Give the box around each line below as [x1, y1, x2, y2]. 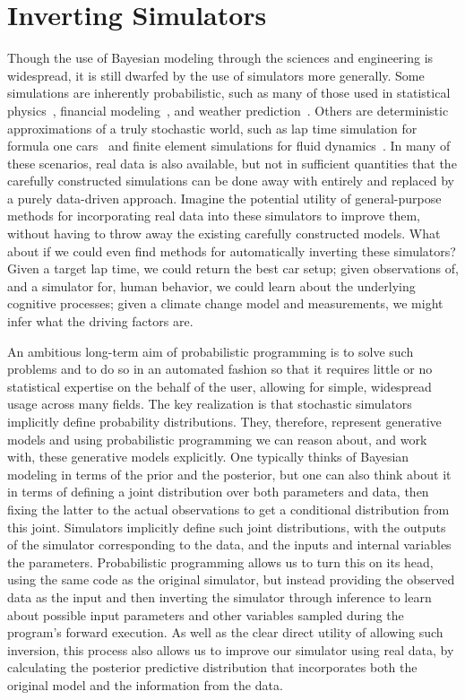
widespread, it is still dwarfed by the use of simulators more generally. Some [7, 65, 425, 84]
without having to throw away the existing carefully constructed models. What [7, 224, 441, 243]
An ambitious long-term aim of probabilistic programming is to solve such [7, 341, 414, 360]
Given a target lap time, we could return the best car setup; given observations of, [7, 259, 459, 278]
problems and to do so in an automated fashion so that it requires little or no [7, 359, 433, 378]
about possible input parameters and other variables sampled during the [7, 605, 404, 624]
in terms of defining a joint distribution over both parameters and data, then [7, 482, 429, 501]
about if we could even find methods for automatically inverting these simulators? [7, 241, 456, 260]
